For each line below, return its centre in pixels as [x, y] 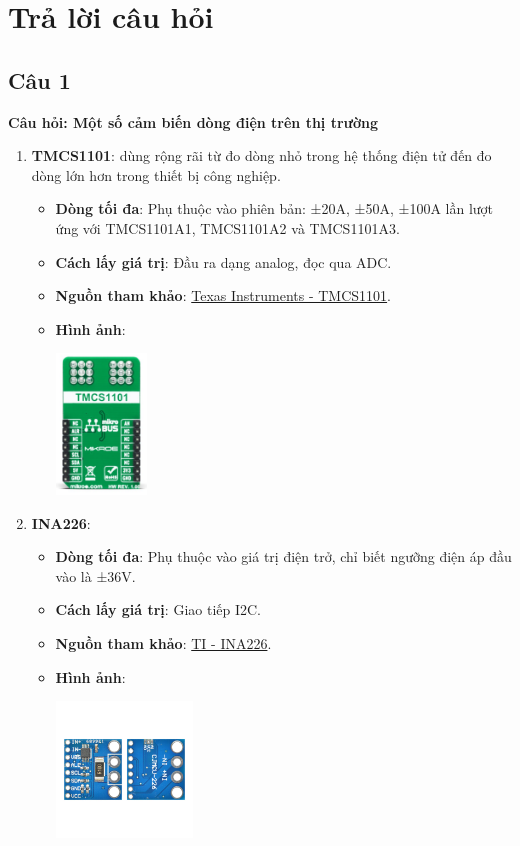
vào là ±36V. [95, 575]
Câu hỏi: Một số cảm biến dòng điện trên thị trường [193, 121]
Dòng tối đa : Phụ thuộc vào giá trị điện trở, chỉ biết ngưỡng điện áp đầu [283, 556]
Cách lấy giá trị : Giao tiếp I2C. [158, 609]
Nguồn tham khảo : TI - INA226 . [163, 642]
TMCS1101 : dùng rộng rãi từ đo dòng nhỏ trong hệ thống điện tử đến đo [261, 155]
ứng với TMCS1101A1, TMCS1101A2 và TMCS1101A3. [227, 227]
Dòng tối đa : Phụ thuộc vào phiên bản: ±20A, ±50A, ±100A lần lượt [274, 208]
